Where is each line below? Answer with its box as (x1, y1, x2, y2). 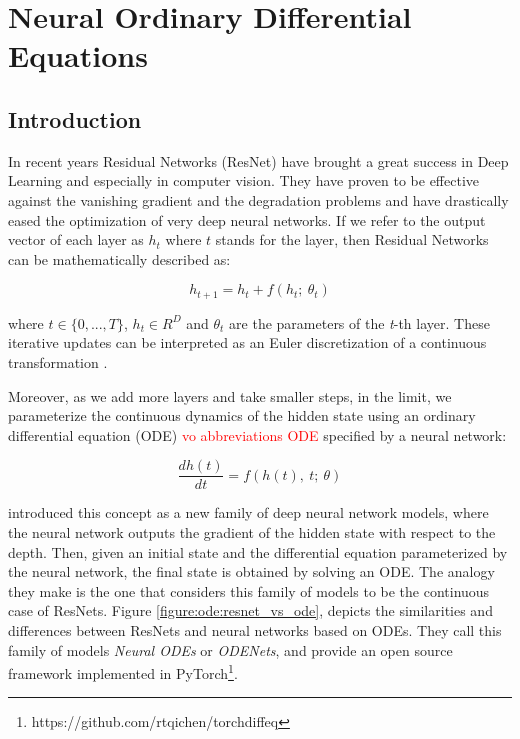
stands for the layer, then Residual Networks (215, 229, 489, 250)
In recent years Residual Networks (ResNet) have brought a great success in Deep (8, 150, 509, 171)
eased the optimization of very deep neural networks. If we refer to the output (8, 209, 486, 230)
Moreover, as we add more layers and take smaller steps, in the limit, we (8, 385, 452, 406)
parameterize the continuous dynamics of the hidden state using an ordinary (8, 405, 476, 426)
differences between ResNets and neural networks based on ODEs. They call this (8, 619, 502, 640)
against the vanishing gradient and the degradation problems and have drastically (8, 189, 509, 210)
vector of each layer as (8, 229, 144, 250)
